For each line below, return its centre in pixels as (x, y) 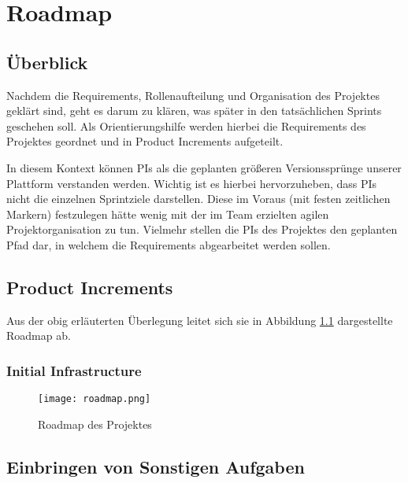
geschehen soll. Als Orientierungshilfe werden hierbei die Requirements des (186, 125)
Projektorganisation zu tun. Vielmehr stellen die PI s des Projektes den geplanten (202, 229)
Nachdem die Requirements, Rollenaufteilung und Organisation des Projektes (193, 95)
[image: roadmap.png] (95, 399)
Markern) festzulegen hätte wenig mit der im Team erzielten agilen (168, 214)
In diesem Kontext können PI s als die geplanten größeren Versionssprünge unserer (204, 167)
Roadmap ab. (39, 336)
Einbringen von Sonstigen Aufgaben (156, 466)
